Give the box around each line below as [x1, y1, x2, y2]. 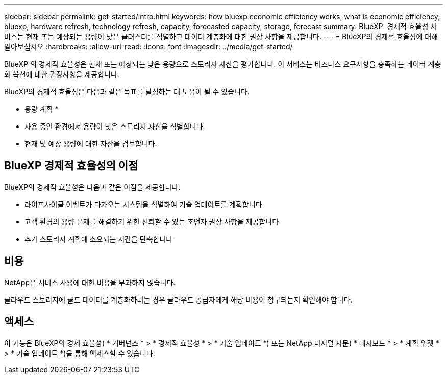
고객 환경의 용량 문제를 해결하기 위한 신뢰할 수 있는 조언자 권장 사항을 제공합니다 [24, 217, 279, 226]
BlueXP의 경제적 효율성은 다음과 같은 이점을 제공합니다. [4, 182, 181, 191]
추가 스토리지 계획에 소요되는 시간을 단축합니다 [24, 234, 173, 243]
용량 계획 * [24, 105, 59, 113]
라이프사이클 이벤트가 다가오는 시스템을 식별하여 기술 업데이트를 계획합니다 [24, 199, 262, 209]
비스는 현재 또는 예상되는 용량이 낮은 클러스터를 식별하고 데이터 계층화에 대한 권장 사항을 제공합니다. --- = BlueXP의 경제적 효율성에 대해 [4, 32, 438, 41]
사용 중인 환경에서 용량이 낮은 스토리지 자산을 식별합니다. [24, 122, 205, 131]
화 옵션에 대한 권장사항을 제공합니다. [4, 70, 119, 79]
